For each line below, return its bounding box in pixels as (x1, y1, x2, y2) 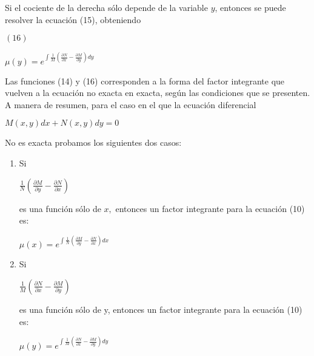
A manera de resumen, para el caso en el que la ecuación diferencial (5, 98, 256, 111)
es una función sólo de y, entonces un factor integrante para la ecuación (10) (19, 303, 302, 315)
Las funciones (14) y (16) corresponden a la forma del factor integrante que (5, 74, 285, 87)
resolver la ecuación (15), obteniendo (5, 13, 141, 26)
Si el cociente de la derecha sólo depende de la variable (5, 1, 208, 13)
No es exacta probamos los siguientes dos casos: (5, 136, 182, 149)
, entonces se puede (215, 1, 286, 13)
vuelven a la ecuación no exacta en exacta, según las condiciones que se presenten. (5, 86, 310, 99)
